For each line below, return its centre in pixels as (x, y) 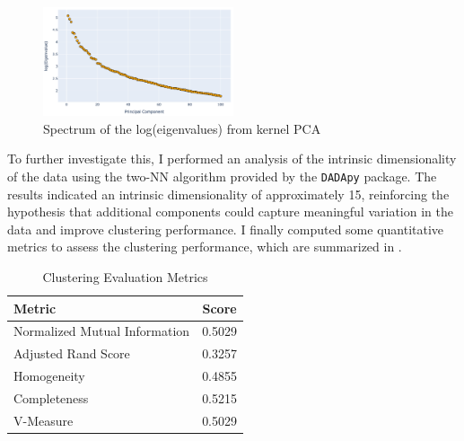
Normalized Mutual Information (102, 331)
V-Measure (44, 420)
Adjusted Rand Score (72, 353)
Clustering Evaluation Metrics (125, 276)
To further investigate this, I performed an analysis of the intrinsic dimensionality (232, 159)
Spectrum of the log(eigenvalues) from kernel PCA (182, 128)
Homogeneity (49, 376)
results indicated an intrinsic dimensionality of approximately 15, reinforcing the (228, 194)
